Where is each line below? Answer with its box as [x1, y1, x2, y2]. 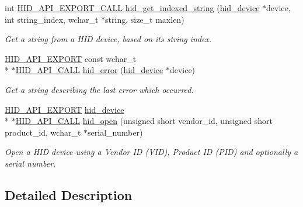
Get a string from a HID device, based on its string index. [5, 33, 212, 45]
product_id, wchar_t [5, 126, 81, 138]
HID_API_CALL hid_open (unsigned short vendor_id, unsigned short [15, 115, 273, 127]
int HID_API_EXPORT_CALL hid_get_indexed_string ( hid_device [5, 2, 260, 13]
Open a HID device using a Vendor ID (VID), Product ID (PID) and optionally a [5, 146, 298, 158]
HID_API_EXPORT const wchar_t [5, 52, 137, 64]
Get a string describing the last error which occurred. [5, 83, 194, 95]
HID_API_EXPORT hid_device [5, 103, 124, 115]
